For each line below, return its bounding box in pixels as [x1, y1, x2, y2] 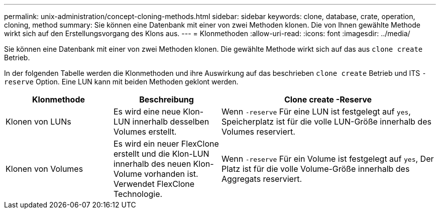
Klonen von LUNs [6, 117, 71, 127]
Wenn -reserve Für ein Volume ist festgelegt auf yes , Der [222, 154, 434, 164]
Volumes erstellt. [114, 127, 177, 137]
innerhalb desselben [132, 117, 209, 127]
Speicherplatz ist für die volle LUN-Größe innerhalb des [222, 117, 431, 127]
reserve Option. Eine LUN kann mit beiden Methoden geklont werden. [4, 77, 239, 86]
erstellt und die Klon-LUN [114, 149, 209, 159]
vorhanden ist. [144, 169, 198, 179]
